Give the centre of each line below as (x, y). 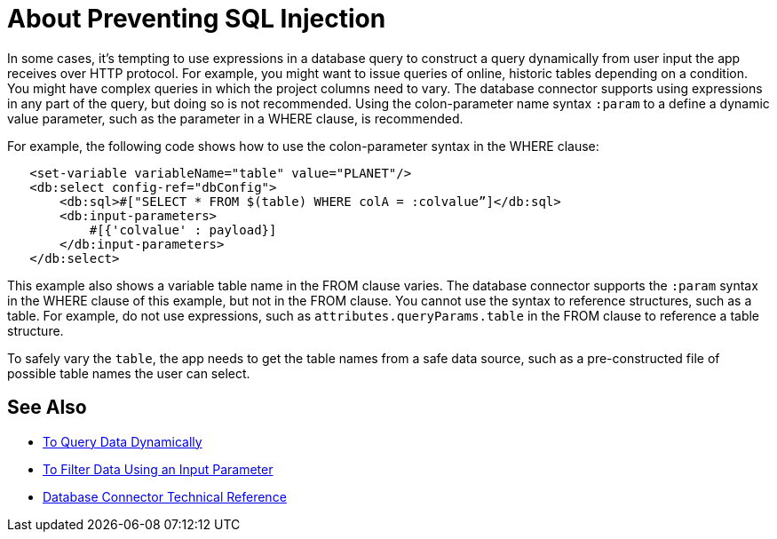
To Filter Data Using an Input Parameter (158, 469)
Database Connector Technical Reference (165, 496)
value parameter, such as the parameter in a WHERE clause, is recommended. (235, 118)
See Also (47, 408)
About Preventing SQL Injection (197, 19)
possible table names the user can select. (129, 373)
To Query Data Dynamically (123, 441)
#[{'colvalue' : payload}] (183, 230)
